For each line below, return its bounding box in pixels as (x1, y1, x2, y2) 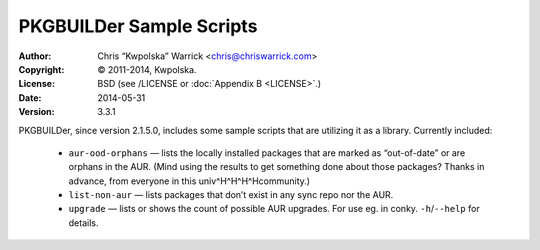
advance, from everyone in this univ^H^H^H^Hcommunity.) (68, 175, 310, 187)
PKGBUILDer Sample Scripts (18, 15, 258, 37)
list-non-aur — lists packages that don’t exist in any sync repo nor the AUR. (68, 189, 394, 201)
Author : (18, 50, 52, 62)
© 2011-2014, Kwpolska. (97, 63, 197, 75)
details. (68, 216, 99, 229)
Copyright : (18, 63, 65, 75)
